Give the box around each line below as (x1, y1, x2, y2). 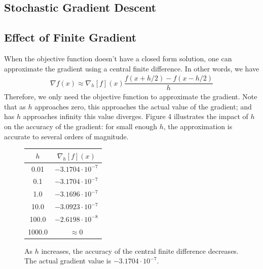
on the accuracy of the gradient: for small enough (4, 121, 157, 132)
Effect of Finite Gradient (4, 29, 137, 45)
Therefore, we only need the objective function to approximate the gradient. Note (4, 91, 257, 102)
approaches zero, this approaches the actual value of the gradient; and (34, 101, 252, 111)
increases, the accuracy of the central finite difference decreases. (41, 245, 239, 256)
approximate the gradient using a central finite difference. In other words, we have (4, 63, 259, 73)
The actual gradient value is (24, 255, 111, 266)
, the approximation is (163, 121, 233, 132)
